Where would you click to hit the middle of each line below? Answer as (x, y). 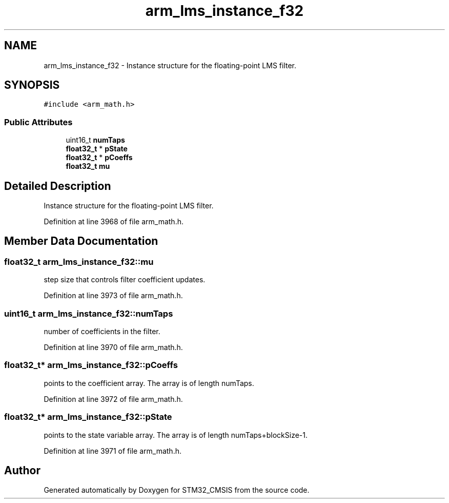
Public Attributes (38, 122)
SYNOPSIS (32, 85)
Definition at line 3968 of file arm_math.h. (114, 222)
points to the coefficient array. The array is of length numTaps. (149, 383)
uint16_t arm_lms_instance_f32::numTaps (89, 313)
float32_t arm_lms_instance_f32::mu (79, 262)
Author (22, 470)
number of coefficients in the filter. (102, 331)
